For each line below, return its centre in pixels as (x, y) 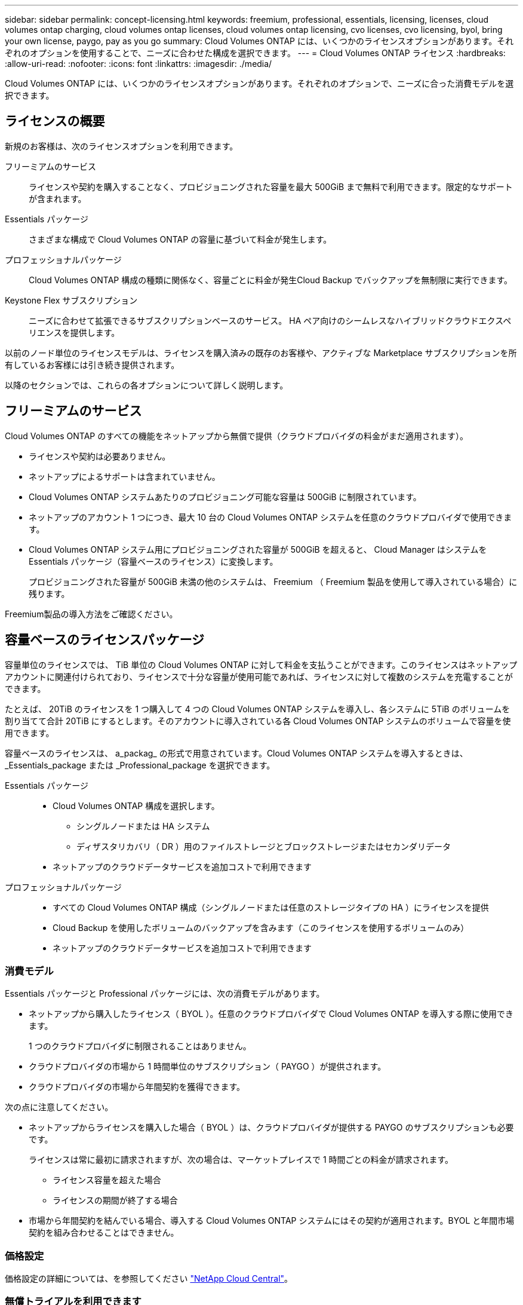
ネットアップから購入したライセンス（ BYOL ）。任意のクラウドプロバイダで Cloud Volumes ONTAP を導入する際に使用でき (271, 1014)
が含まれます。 (58, 198)
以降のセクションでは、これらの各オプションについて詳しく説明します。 (147, 385)
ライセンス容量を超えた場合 (107, 1180)
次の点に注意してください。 (59, 1107)
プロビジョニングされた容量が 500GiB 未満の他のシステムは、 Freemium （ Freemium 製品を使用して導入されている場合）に (273, 581)
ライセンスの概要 (55, 121)
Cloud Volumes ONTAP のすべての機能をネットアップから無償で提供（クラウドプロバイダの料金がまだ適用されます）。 (237, 436)
